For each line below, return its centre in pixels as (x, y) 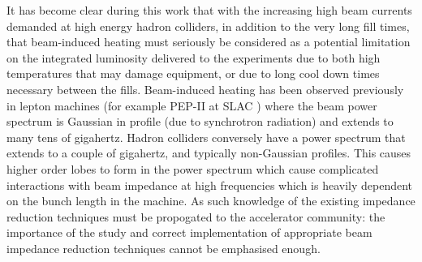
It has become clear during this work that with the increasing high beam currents (209, 10)
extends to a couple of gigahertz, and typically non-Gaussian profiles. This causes (209, 153)
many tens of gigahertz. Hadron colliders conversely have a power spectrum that (206, 137)
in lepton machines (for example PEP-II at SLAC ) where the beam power (192, 105)
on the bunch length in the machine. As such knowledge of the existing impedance (211, 201)
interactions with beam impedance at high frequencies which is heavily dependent (210, 185)
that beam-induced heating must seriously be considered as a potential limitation (209, 42)
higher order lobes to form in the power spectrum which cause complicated (193, 168)
